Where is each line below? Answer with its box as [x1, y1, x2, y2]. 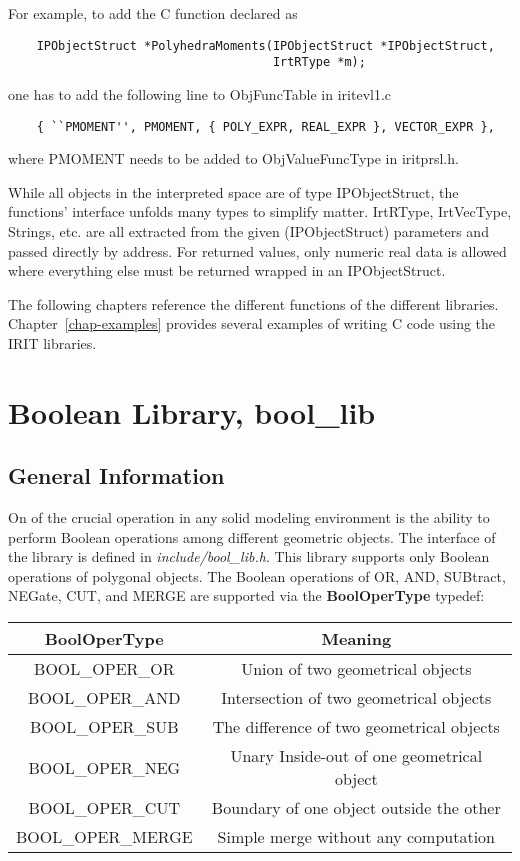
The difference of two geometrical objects [212, 715, 500, 739]
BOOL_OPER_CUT [28, 796, 180, 820]
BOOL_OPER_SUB [30, 715, 179, 739]
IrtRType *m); [272, 55, 366, 70]
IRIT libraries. [8, 332, 97, 353]
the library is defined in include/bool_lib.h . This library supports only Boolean [8, 546, 490, 567]
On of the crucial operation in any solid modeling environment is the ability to [8, 507, 490, 528]
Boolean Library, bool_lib [8, 391, 376, 432]
